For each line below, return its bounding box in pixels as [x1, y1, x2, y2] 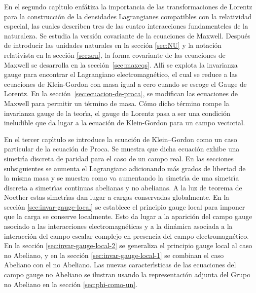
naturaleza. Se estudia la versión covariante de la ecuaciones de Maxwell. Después [4, 30, 251, 40]
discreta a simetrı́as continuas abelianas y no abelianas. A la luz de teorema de [4, 182, 242, 192]
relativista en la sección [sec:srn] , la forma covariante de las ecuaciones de [4, 49, 225, 60]
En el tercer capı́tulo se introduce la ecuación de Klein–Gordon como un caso [4, 134, 237, 144]
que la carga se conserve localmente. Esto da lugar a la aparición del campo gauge [4, 211, 252, 221]
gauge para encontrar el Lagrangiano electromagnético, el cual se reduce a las [4, 69, 238, 79]
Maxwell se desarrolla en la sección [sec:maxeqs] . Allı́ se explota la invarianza [4, 59, 238, 70]
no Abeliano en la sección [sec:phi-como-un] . [4, 279, 138, 289]
